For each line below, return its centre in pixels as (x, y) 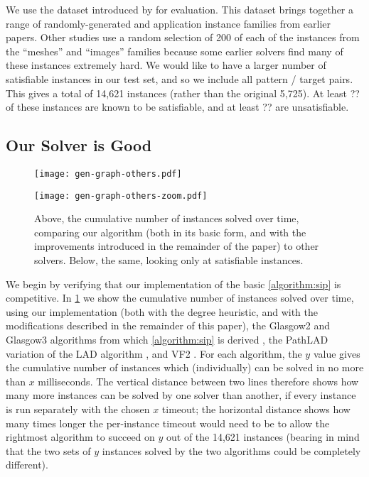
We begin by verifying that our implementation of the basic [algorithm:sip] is (173, 284)
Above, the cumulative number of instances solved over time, (167, 218)
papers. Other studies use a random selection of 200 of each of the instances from (183, 37)
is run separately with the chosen (78, 409)
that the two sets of (48, 450)
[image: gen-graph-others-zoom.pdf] (121, 196)
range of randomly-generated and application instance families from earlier (168, 23)
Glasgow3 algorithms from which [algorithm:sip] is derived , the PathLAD (167, 340)
